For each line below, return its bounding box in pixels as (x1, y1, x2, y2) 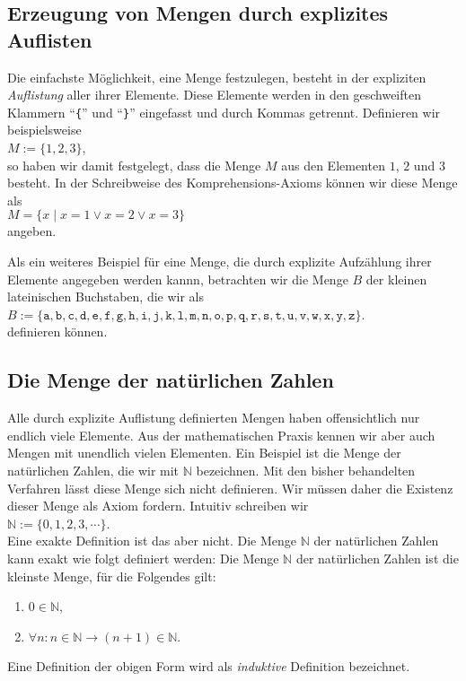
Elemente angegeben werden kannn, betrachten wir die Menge (7, 269, 348, 288)
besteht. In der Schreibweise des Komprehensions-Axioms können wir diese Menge (7, 173, 458, 192)
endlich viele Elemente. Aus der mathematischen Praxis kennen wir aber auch (7, 425, 435, 444)
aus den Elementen (281, 155, 385, 174)
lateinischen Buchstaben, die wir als (7, 287, 205, 306)
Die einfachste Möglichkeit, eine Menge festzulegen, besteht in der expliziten (7, 67, 426, 86)
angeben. (7, 222, 57, 240)
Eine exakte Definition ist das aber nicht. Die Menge (7, 531, 296, 550)
